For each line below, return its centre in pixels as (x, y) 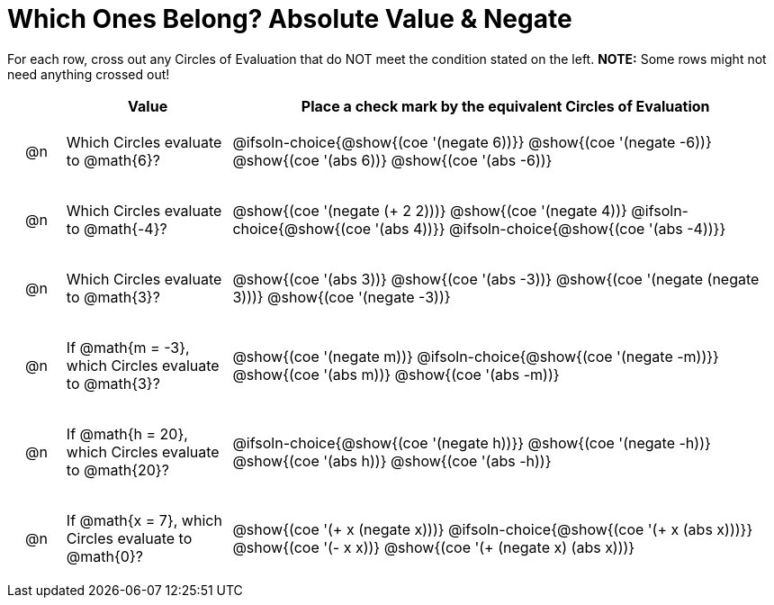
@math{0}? (104, 556)
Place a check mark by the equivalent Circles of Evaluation (505, 106)
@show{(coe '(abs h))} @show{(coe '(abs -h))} (392, 461)
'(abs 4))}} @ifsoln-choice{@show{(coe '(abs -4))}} (550, 228)
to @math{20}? (117, 470)
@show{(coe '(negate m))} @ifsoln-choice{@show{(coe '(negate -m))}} (476, 356)
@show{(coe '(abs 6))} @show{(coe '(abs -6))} (392, 160)
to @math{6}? (113, 160)
